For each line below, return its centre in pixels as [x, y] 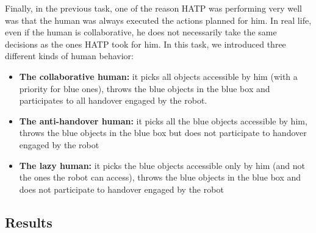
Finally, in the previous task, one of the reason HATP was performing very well [154, 8]
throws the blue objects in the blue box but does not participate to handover [163, 133]
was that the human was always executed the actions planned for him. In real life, [158, 20]
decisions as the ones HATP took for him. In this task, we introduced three [145, 44]
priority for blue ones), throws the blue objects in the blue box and [145, 88]
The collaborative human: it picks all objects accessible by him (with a [158, 76]
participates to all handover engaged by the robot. [113, 100]
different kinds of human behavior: [69, 56]
